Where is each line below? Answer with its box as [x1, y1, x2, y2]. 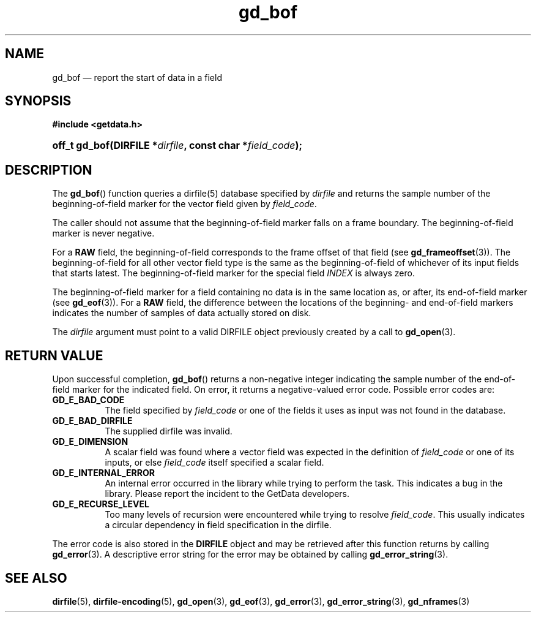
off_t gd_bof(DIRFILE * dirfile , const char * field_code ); [52, 139, 303, 152]
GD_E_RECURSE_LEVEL [52, 499, 149, 510]
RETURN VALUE [5, 347, 103, 363]
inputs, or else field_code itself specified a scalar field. [105, 457, 324, 468]
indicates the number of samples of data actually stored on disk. [52, 308, 311, 319]
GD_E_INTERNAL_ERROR [52, 467, 155, 479]
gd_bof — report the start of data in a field [52, 72, 222, 83]
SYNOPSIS [5, 93, 72, 109]
